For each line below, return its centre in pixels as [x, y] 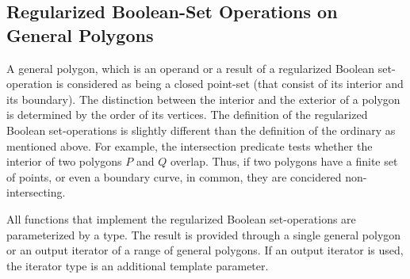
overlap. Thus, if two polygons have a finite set [284, 161]
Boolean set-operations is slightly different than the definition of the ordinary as [201, 130]
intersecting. [36, 192]
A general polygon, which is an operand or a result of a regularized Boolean [191, 68]
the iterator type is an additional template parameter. [138, 265]
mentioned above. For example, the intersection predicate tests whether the [190, 145]
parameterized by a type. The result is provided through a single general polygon [204, 234]
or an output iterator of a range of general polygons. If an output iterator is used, [205, 250]
